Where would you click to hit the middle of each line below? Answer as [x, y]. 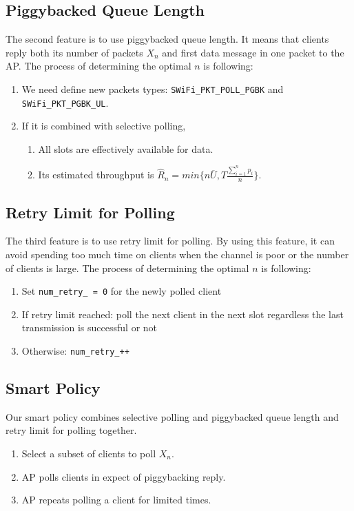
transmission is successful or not [90, 327]
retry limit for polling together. [71, 430]
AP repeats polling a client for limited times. [116, 500]
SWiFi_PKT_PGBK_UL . [65, 102]
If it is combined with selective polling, [104, 126]
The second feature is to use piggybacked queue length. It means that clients [167, 39]
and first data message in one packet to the [253, 52]
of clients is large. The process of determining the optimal [127, 268]
